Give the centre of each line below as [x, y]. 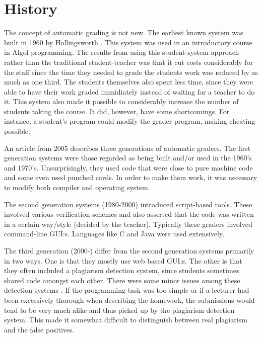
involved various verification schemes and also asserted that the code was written [129, 214]
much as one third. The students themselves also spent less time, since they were [129, 82]
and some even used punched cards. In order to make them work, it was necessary [131, 177]
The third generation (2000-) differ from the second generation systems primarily [129, 250]
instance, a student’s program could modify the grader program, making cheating [130, 121]
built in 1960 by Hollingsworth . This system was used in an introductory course [128, 42]
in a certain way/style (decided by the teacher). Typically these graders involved [128, 224]
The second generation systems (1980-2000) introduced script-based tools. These [128, 204]
